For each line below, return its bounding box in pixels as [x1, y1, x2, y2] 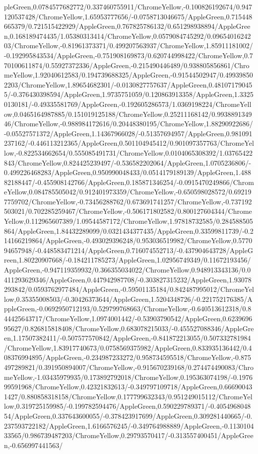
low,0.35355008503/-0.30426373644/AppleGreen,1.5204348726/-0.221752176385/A [4, 293, 253, 304]
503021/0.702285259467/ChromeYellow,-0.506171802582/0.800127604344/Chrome [4, 206, 252, 216]
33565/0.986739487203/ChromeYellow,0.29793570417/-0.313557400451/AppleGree [4, 430, 254, 441]
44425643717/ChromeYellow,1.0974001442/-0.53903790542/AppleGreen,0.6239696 [4, 313, 253, 323]
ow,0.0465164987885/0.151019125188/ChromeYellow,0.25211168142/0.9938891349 [4, 108, 252, 119]
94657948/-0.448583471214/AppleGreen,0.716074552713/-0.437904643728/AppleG [4, 245, 253, 255]
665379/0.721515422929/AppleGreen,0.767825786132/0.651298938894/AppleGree [4, 21, 251, 31]
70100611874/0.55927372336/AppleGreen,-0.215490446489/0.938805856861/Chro [4, 60, 250, 70]
